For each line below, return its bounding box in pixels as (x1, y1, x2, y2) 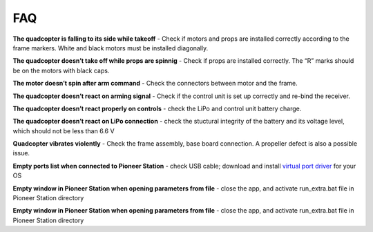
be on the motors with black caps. (12, 66, 110, 75)
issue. (12, 149, 30, 157)
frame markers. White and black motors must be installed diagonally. (12, 43, 209, 52)
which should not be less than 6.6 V (12, 126, 115, 135)
